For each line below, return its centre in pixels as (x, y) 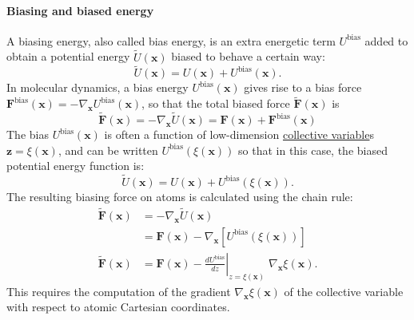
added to (386, 40)
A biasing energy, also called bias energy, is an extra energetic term (171, 40)
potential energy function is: (76, 166)
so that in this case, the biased (313, 150)
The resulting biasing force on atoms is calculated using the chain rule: (180, 197)
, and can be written (108, 150)
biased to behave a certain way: (248, 56)
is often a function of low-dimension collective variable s (239, 134)
